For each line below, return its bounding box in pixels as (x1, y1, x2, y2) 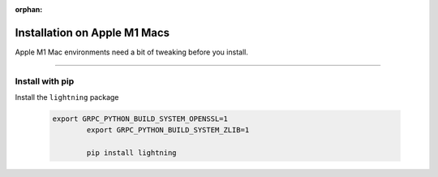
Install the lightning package (15, 93, 119, 102)
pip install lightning (86, 149, 178, 158)
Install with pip (15, 76, 75, 87)
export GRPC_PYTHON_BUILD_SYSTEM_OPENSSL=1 (52, 114, 229, 123)
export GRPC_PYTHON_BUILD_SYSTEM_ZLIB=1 (86, 126, 250, 135)
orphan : (15, 5, 43, 14)
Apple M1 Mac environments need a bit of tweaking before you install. (15, 47, 249, 57)
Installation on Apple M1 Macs (15, 25, 170, 40)
